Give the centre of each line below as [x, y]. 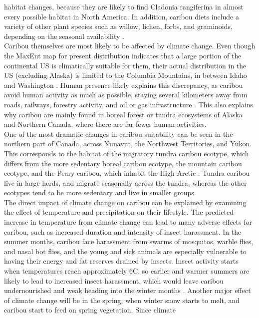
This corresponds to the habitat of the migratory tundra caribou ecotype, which [127, 153]
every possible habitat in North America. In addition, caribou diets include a [122, 16]
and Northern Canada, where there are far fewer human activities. [105, 124]
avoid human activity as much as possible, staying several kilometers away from [126, 95]
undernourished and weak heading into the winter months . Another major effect [128, 290]
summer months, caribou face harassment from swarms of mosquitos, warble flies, [129, 241]
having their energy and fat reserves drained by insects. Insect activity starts [121, 261]
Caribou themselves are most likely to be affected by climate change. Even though [130, 46]
